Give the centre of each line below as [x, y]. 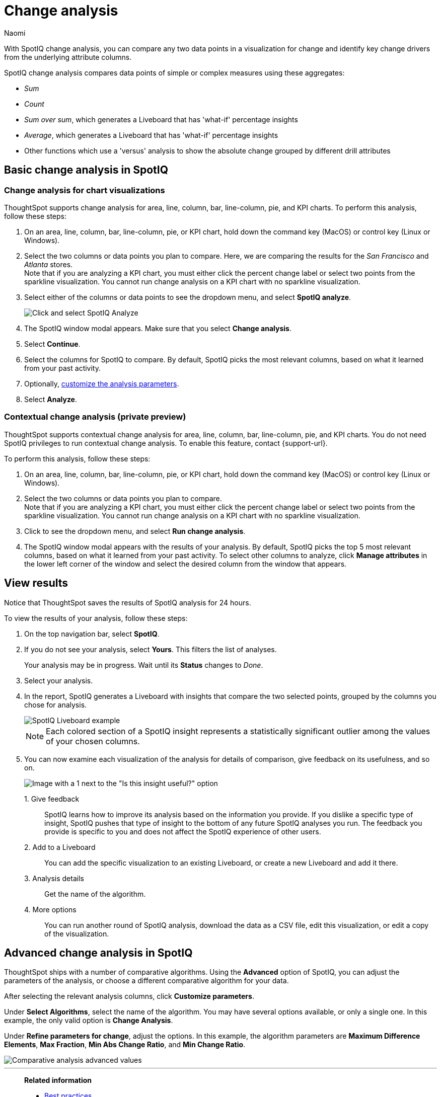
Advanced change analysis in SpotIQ [98, 953]
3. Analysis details [54, 878]
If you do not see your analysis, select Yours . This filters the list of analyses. [151, 649]
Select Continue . [52, 344]
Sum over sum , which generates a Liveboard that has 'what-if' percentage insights [161, 119]
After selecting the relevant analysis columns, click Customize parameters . [129, 996]
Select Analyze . [51, 399]
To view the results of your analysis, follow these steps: [96, 618]
